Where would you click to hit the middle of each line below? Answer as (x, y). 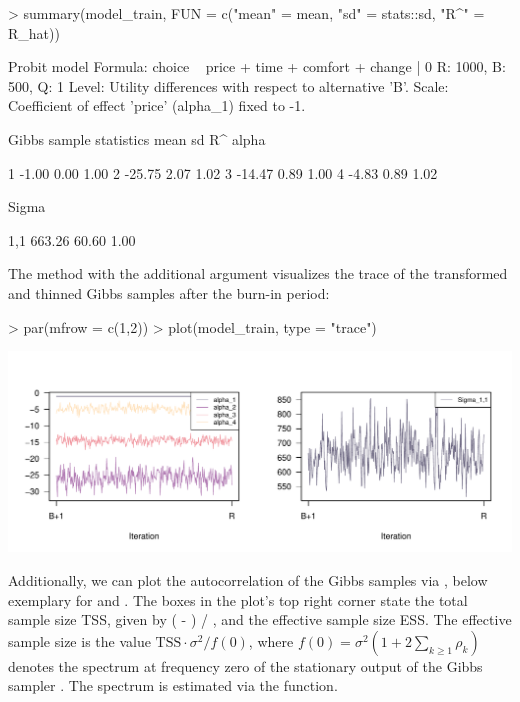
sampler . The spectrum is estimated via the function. (173, 685)
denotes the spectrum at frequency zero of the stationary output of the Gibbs (245, 665)
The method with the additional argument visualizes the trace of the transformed (258, 273)
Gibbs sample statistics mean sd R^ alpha (137, 138)
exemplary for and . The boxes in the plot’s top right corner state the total (238, 599)
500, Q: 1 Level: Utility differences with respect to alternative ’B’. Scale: (228, 85)
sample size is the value (79, 640)
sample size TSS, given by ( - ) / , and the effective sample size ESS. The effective (260, 619)
